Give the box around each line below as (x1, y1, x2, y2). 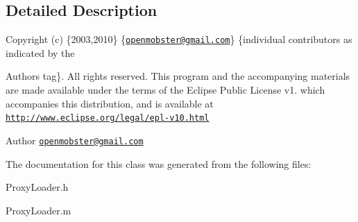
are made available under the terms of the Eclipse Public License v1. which (6, 83, 325, 97)
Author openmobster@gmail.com (6, 133, 144, 147)
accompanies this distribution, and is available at (6, 96, 214, 110)
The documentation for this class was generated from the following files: (6, 156, 312, 171)
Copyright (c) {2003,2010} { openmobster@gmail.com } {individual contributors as (6, 32, 352, 46)
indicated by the (6, 45, 75, 60)
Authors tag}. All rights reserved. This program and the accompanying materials (6, 69, 350, 83)
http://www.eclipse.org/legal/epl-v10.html (6, 113, 210, 123)
